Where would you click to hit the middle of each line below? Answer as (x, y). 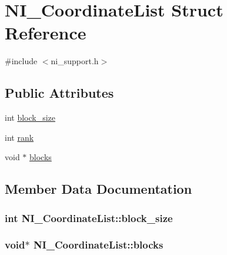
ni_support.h (75, 61)
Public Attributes (59, 93)
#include (21, 61)
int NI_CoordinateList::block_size (89, 218)
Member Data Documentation (99, 189)
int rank (19, 137)
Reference (46, 33)
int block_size (30, 117)
